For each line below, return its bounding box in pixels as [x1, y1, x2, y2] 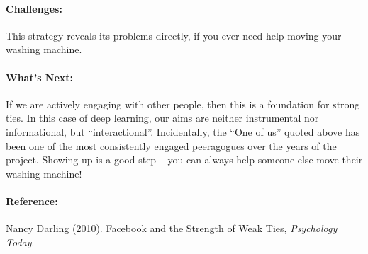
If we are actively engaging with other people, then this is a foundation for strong [6, 96, 360, 111]
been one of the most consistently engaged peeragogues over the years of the [6, 138, 337, 153]
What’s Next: [6, 69, 74, 84]
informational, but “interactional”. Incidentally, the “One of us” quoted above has [6, 124, 360, 139]
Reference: [6, 193, 58, 208]
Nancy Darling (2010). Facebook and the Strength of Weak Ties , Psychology [6, 221, 338, 236]
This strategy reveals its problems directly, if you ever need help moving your [6, 28, 342, 42]
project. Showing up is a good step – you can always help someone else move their [6, 152, 363, 167]
